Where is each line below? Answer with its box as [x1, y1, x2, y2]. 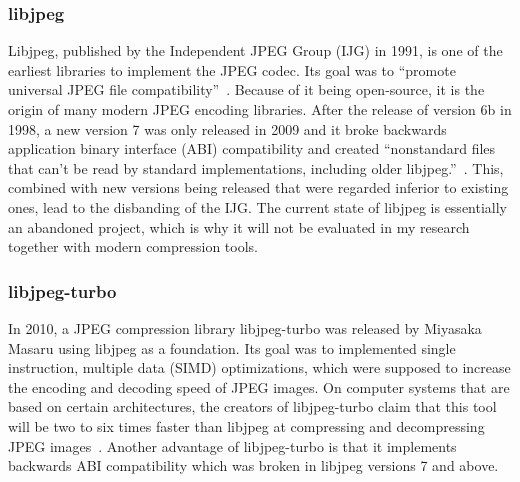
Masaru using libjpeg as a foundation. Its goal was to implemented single [8, 337, 456, 358]
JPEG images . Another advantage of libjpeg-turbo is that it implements [8, 435, 457, 456]
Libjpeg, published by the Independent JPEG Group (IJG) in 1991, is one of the [8, 40, 503, 61]
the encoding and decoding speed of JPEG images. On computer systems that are [8, 376, 510, 397]
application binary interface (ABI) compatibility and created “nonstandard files [8, 138, 496, 159]
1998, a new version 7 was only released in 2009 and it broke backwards [8, 118, 447, 139]
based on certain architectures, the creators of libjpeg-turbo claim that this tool [8, 396, 497, 417]
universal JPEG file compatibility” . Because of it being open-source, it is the [8, 79, 485, 100]
